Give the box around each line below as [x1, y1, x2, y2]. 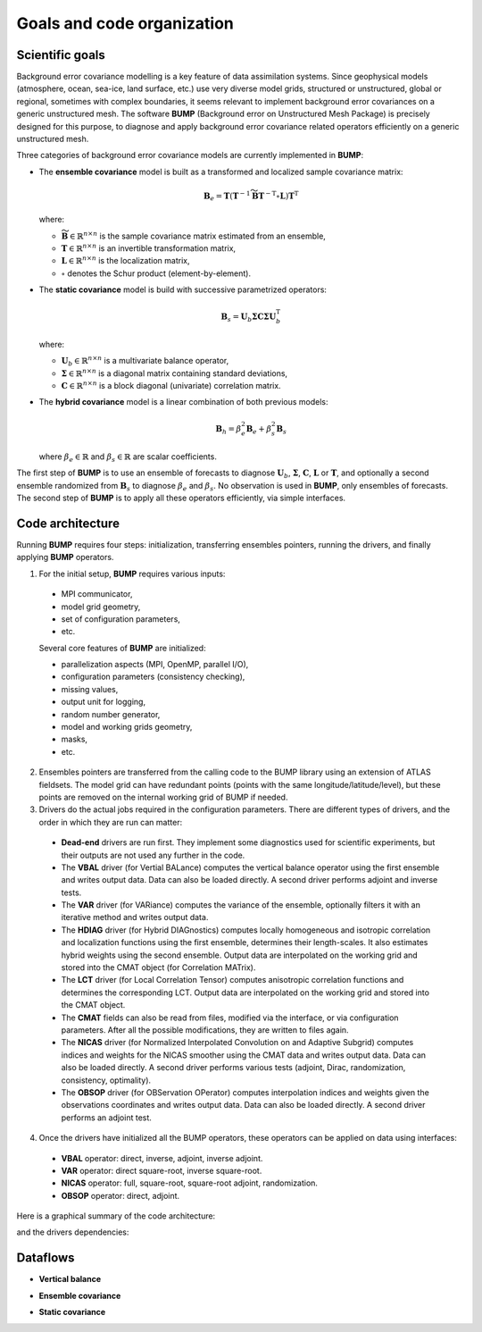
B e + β [245, 424, 272, 437]
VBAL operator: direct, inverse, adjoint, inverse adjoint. [61, 1152, 263, 1163]
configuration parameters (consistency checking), [61, 671, 245, 683]
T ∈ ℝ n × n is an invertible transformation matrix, [61, 242, 237, 254]
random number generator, [61, 708, 161, 719]
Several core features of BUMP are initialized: [38, 642, 206, 653]
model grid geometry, [61, 601, 141, 612]
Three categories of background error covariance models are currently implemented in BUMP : [16, 150, 364, 161]
